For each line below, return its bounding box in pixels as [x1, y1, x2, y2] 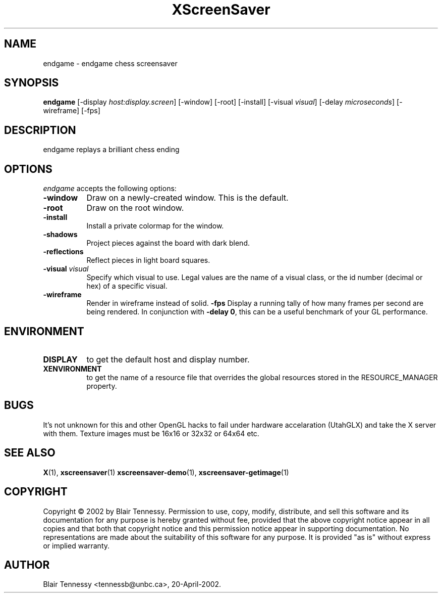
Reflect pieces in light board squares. [86, 256, 210, 265]
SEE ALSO [4, 446, 56, 460]
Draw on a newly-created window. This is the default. [86, 193, 289, 203]
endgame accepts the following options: [43, 184, 177, 193]
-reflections [43, 247, 84, 256]
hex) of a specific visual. [86, 282, 168, 291]
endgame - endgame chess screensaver [43, 59, 178, 68]
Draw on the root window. [86, 203, 184, 213]
